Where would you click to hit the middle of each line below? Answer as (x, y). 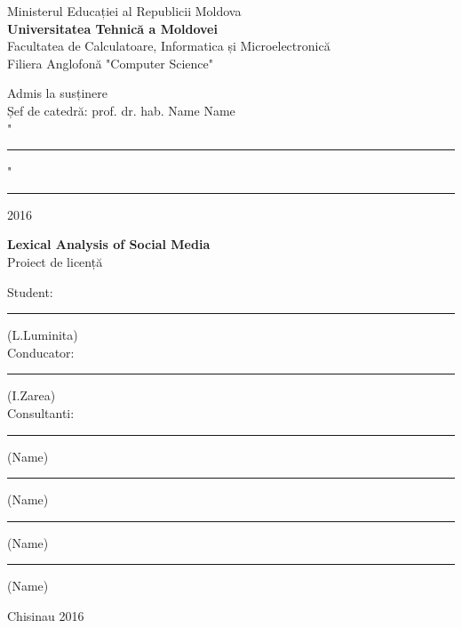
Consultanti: (41, 412)
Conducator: (41, 352)
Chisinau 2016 (46, 615)
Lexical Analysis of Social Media (109, 244)
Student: (30, 291)
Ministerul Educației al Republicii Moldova (124, 11)
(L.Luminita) (43, 335)
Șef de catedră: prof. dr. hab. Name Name (121, 110)
